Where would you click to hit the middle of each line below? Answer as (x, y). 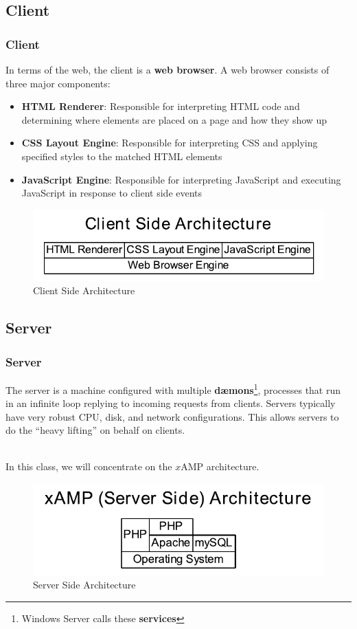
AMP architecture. (220, 466)
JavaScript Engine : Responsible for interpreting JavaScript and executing (181, 179)
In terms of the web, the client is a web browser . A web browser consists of (168, 69)
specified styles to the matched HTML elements (122, 156)
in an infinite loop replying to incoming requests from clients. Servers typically (171, 403)
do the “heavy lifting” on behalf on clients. (95, 430)
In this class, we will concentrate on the (89, 466)
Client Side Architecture (84, 290)
